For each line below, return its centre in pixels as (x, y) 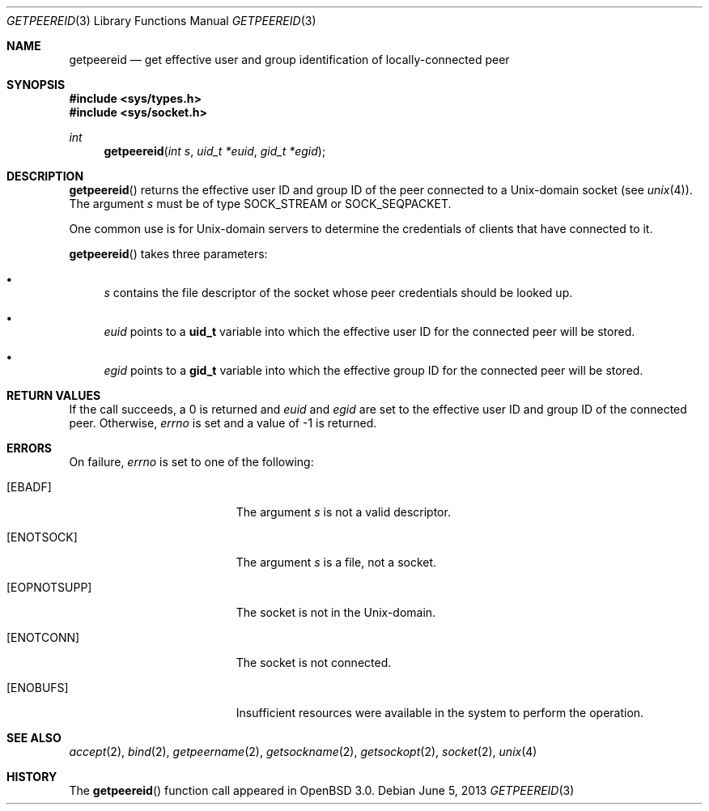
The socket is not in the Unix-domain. (336, 612)
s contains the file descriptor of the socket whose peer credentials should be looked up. (338, 293)
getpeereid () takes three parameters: (168, 254)
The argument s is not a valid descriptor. (343, 512)
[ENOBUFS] (38, 688)
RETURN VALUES (54, 395)
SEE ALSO (34, 738)
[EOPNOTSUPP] (49, 587)
